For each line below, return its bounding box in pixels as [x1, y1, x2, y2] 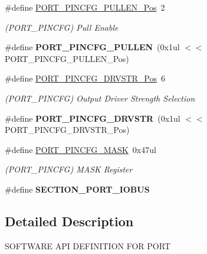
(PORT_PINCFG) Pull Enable [5, 21, 119, 33]
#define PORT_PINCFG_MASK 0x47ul [5, 143, 156, 155]
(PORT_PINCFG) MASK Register [5, 163, 133, 175]
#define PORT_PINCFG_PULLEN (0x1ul [5, 41, 180, 53]
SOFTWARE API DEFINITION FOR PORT [5, 239, 170, 252]
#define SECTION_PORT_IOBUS [5, 183, 150, 195]
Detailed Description [5, 211, 134, 230]
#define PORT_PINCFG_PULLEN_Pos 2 [5, 1, 165, 13]
